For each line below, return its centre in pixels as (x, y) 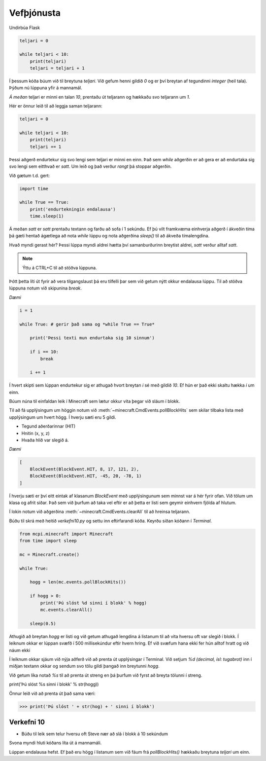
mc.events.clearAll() (66, 610)
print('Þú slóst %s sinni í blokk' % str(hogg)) (54, 684)
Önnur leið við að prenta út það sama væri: (52, 693)
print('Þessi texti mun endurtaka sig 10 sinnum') (92, 338)
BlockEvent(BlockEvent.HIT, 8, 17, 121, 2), (84, 469)
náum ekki (20, 650)
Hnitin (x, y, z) (36, 433)
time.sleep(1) (47, 216)
